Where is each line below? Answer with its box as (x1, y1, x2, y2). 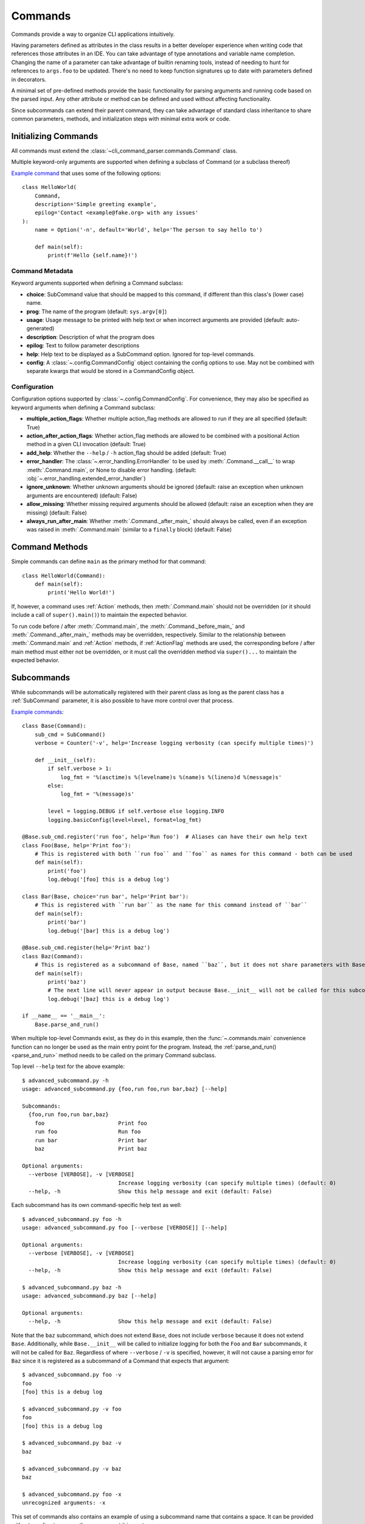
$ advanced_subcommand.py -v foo (22, 1405, 122, 1412)
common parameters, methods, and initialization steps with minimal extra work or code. (11, 115, 231, 123)
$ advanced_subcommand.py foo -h (22, 1216, 122, 1222)
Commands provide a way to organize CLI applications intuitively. (11, 30, 175, 38)
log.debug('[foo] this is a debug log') (47, 876, 170, 883)
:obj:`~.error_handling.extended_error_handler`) (26, 474, 146, 482)
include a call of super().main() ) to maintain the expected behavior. (11, 611, 188, 619)
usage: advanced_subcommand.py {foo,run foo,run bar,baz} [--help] (22, 1086, 228, 1092)
